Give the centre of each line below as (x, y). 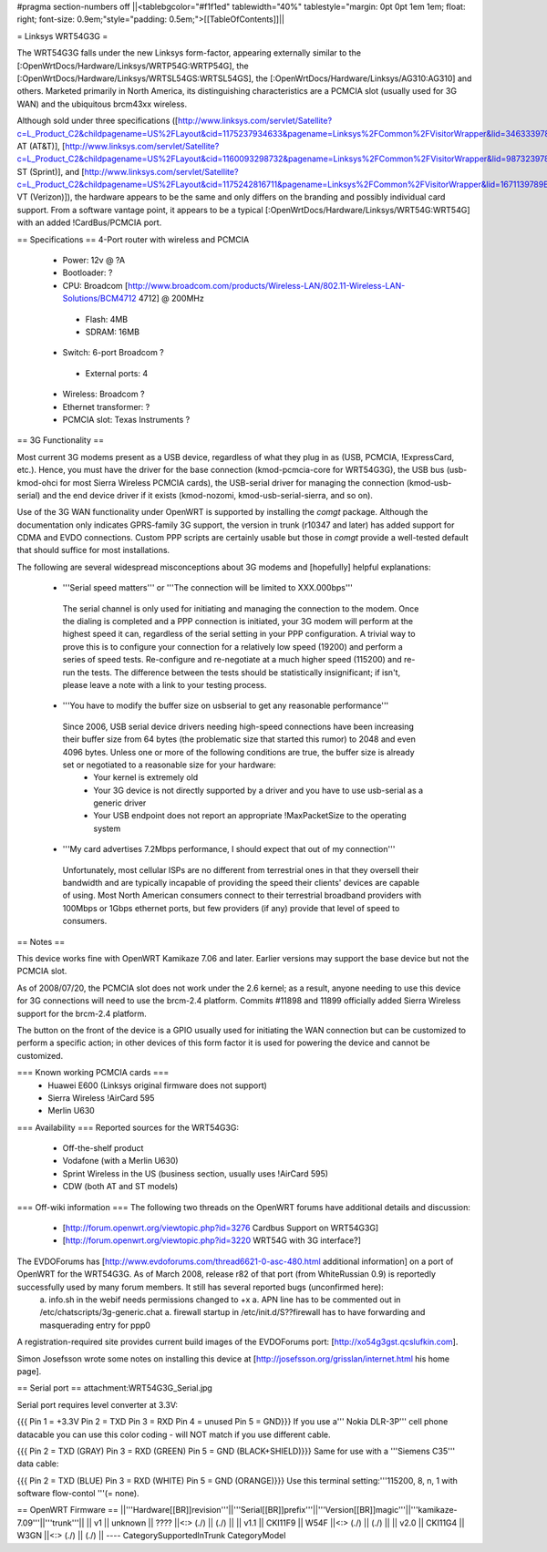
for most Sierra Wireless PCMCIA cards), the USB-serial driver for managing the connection (232, 482)
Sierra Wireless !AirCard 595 (101, 1097)
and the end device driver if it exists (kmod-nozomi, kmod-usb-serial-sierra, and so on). (208, 495)
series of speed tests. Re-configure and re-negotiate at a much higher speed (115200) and (232, 660)
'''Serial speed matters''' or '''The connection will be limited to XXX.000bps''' (207, 588)
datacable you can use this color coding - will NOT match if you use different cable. (174, 1434)
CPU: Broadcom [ (95, 285)
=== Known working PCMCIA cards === (93, 1073)
